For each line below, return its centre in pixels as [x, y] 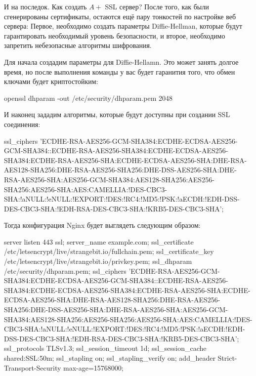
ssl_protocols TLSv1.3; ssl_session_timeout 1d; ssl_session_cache [105, 348]
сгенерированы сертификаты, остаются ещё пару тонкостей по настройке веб [120, 16]
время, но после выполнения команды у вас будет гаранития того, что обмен [120, 71]
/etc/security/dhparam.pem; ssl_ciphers [65, 271]
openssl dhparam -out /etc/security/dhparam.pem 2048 [88, 98]
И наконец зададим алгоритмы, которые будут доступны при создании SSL [117, 114]
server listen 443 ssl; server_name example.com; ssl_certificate [99, 241]
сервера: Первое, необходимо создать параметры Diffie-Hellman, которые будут [123, 26]
